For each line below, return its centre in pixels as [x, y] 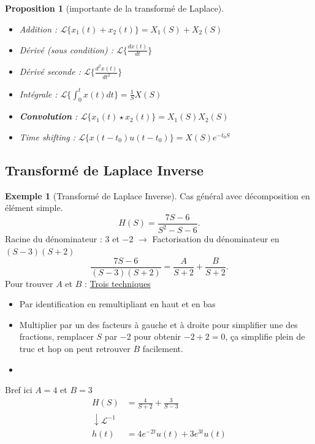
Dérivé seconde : [50, 71]
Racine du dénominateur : [54, 239]
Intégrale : [38, 94]
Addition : [38, 29]
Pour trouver [29, 283]
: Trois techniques [117, 283]
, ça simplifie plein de [265, 336]
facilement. [163, 349]
